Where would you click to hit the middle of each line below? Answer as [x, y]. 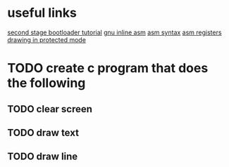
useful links [42, 13]
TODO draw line [43, 157]
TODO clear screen [50, 109]
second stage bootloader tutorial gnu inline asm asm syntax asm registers [114, 32]
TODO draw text [43, 132]
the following [47, 83]
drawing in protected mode [47, 39]
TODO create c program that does [108, 68]
